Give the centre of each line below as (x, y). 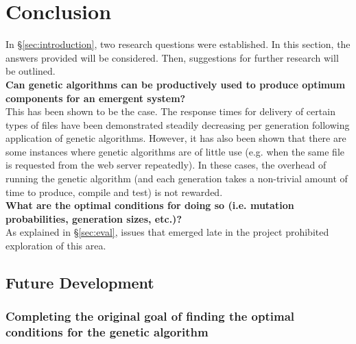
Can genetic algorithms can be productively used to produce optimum (176, 84)
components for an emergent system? (96, 98)
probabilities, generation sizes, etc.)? (94, 218)
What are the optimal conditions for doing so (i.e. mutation (150, 205)
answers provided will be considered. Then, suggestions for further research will (172, 57)
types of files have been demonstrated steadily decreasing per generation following (178, 124)
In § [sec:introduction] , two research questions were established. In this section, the (178, 44)
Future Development (80, 283)
